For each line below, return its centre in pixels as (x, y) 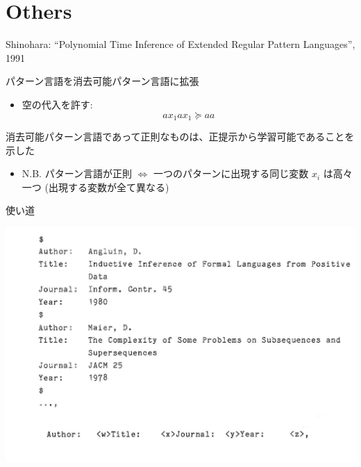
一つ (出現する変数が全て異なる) (95, 187)
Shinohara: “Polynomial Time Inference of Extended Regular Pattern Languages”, (180, 44)
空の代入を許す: (57, 104)
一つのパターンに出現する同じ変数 (231, 173)
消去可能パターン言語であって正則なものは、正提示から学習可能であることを (180, 136)
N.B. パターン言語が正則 (77, 173)
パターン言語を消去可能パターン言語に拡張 (102, 81)
